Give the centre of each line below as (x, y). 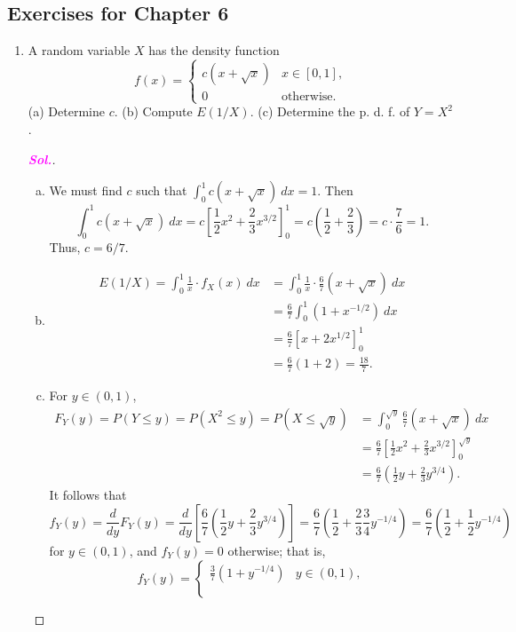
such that (162, 190)
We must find (86, 190)
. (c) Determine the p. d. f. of (330, 111)
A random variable (79, 50)
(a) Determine (66, 111)
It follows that (88, 495)
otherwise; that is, (277, 550)
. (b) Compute (153, 111)
